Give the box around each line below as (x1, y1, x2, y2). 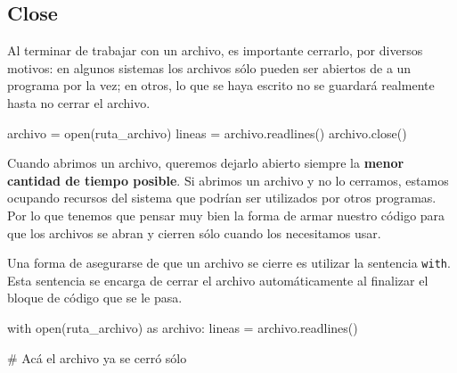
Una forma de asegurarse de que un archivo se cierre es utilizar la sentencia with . (7, 253, 451, 272)
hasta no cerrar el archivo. (7, 93, 151, 112)
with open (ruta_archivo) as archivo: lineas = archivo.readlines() (7, 318, 358, 336)
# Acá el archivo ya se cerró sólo (7, 348, 187, 367)
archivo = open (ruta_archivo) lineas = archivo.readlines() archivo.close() (7, 123, 407, 142)
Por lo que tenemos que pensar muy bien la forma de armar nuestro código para (7, 205, 445, 224)
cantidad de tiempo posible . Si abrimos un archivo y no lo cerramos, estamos (7, 170, 449, 189)
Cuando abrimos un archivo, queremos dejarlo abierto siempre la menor (7, 153, 404, 172)
